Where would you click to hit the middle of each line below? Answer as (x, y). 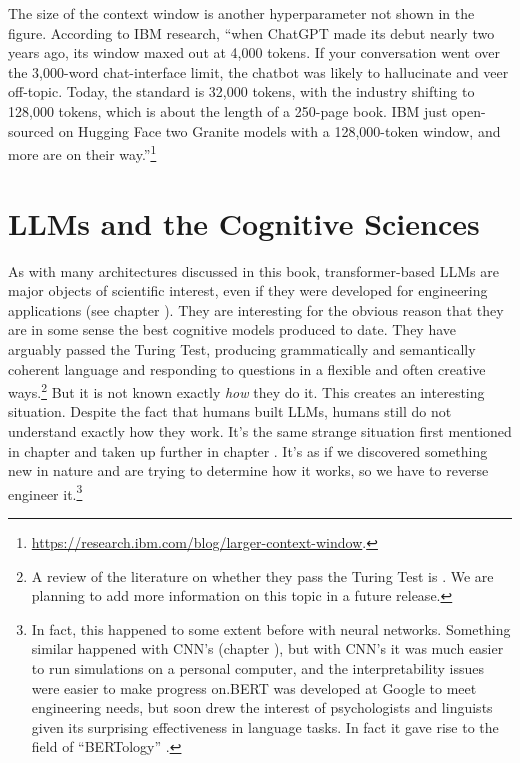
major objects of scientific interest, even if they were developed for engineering (248, 290)
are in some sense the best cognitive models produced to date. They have (232, 329)
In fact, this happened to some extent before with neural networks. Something (271, 628)
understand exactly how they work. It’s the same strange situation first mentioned (260, 430)
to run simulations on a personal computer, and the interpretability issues (257, 667)
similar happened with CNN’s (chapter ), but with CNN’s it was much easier (267, 648)
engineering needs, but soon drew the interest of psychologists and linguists (262, 707)
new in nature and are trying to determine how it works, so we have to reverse (248, 470)
